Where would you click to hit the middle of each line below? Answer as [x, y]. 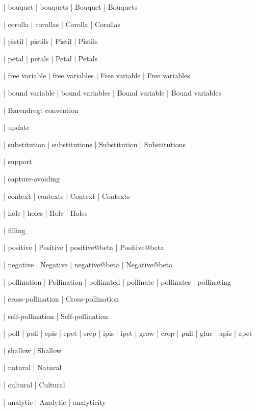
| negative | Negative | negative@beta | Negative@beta [88, 264]
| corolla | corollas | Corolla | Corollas [62, 24]
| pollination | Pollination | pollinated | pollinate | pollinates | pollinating [118, 281]
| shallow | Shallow [33, 350]
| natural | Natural [33, 367]
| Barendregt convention [41, 110]
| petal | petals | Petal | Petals [51, 58]
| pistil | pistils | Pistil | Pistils [51, 41]
